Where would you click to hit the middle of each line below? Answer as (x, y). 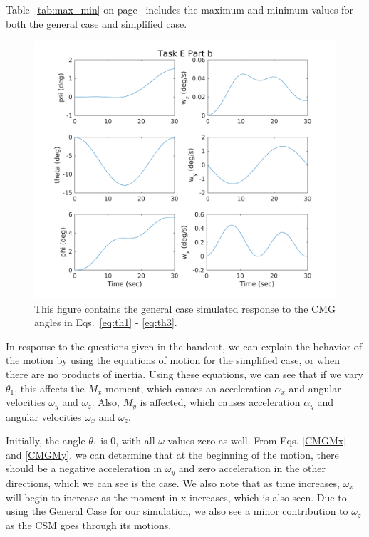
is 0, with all (128, 440)
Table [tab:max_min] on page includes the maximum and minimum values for (180, 9)
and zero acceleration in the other (252, 468)
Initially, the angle (46, 440)
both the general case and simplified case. (97, 23)
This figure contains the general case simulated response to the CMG (185, 308)
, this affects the (50, 388)
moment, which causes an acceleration (188, 388)
